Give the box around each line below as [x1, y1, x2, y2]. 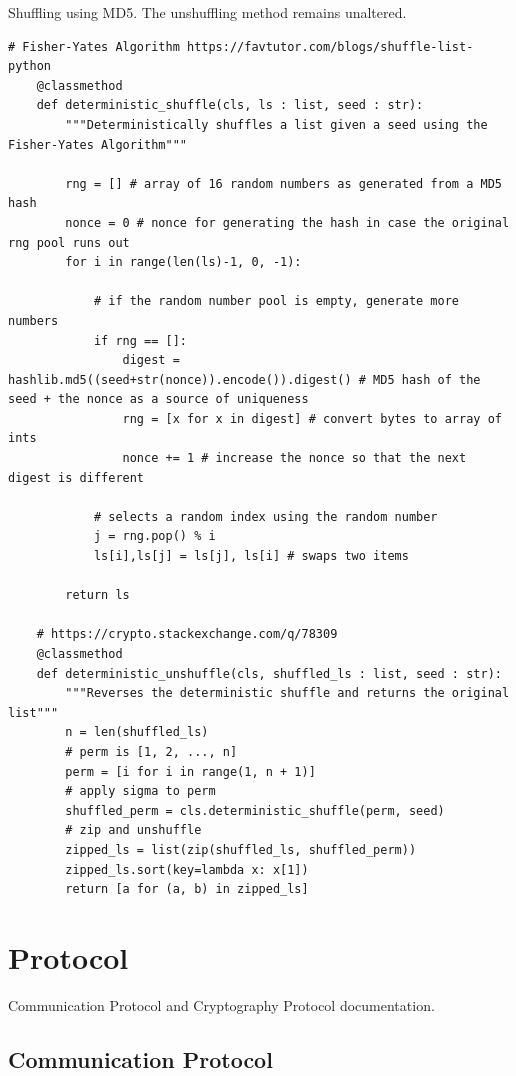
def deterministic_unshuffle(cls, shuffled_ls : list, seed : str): [36, 666, 502, 681]
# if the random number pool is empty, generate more [93, 294, 460, 309]
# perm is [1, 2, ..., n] [65, 744, 238, 759]
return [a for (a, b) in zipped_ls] [65, 882, 309, 897]
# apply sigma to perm [65, 784, 216, 799]
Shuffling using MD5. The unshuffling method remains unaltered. [8, 2, 407, 22]
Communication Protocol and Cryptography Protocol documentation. [8, 994, 435, 1015]
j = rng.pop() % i [93, 529, 216, 544]
